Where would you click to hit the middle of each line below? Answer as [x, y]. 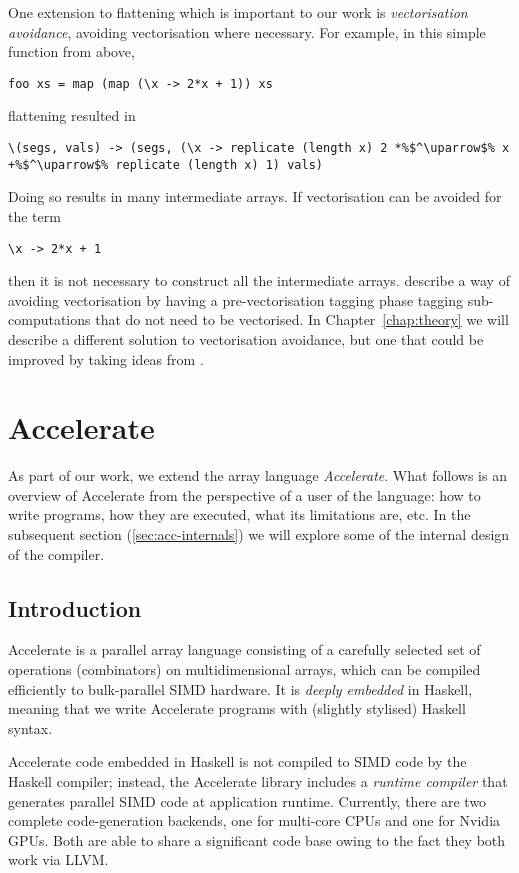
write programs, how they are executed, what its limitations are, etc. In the [239, 514]
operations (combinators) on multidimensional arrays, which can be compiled [244, 669]
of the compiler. [56, 553]
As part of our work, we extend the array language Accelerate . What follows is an [257, 475]
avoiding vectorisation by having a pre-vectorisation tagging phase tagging [235, 299]
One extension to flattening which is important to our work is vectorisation [238, 12]
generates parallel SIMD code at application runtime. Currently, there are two [247, 800]
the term [34, 215]
